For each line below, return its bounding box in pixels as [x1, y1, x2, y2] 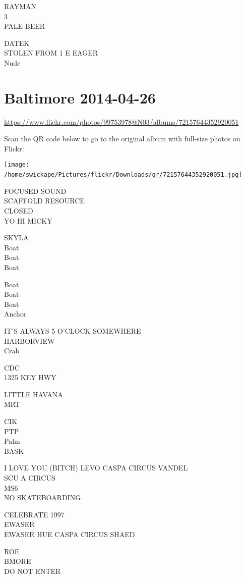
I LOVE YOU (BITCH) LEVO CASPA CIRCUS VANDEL [4, 462, 188, 473]
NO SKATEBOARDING [4, 492, 81, 503]
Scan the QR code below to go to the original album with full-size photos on [4, 133, 240, 144]
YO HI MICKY [4, 215, 52, 226]
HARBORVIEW [4, 335, 55, 346]
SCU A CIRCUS [4, 472, 55, 483]
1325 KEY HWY [4, 372, 56, 383]
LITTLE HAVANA [4, 389, 63, 399]
